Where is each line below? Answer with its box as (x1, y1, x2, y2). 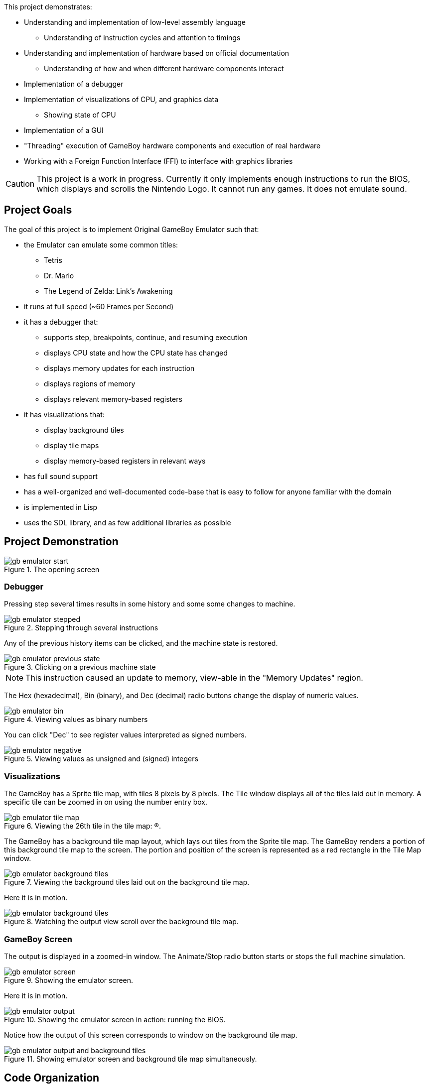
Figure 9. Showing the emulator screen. (4, 975, 134, 984)
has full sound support (24, 472, 98, 481)
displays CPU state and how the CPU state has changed (44, 348, 228, 357)
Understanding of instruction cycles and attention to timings (44, 33, 241, 42)
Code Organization (4, 1072, 100, 1085)
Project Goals (4, 204, 72, 217)
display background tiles (44, 425, 124, 434)
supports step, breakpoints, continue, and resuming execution (44, 333, 248, 342)
